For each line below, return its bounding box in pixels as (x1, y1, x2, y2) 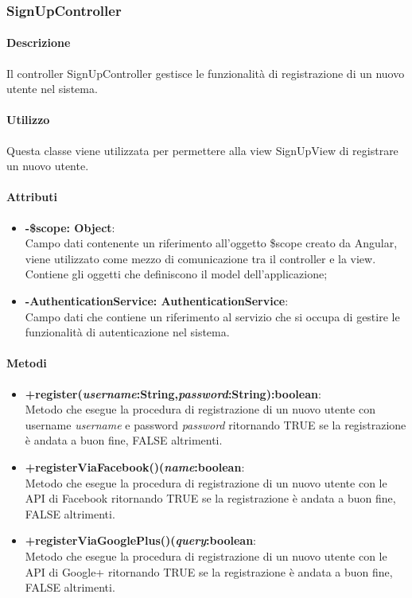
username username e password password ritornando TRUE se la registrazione (25, 416, 406, 433)
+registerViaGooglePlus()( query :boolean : (25, 532, 257, 549)
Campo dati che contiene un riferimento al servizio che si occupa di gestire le (25, 308, 400, 324)
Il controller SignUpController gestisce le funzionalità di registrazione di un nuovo (6, 64, 405, 81)
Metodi (6, 355, 47, 371)
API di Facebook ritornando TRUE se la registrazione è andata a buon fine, (25, 490, 396, 507)
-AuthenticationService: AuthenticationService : (25, 292, 289, 309)
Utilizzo (6, 111, 50, 128)
